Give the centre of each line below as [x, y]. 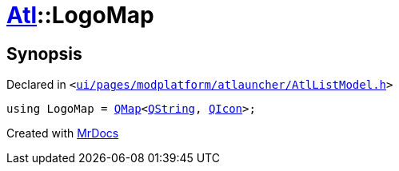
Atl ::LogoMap [80, 15]
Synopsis [44, 54]
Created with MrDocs [63, 133]
